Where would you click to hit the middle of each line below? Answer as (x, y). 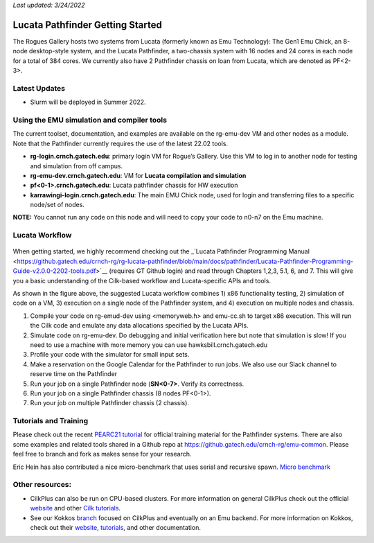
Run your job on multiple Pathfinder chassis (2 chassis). (110, 403)
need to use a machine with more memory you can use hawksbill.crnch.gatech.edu (149, 345)
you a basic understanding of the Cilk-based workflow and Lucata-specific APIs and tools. (142, 281)
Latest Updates (39, 88)
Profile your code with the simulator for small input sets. (110, 355)
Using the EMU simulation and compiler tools (90, 120)
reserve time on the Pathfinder (74, 374)
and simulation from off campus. (77, 166)
